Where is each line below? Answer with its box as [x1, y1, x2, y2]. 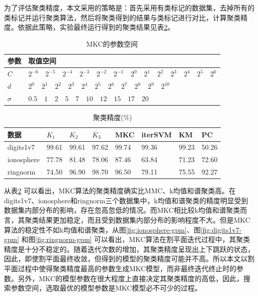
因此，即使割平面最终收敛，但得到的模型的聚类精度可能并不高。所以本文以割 [4, 253, 255, 264]
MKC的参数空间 [86, 38, 138, 49]
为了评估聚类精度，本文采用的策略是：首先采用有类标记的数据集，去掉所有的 [4, 2, 255, 12]
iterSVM [141, 129, 172, 139]
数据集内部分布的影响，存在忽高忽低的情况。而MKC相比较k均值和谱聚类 [4, 205, 240, 215]
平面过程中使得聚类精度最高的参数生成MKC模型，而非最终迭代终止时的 [4, 263, 237, 273]
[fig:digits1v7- [200, 224, 242, 235]
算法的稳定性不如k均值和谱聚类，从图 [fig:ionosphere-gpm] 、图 [4, 224, 201, 235]
